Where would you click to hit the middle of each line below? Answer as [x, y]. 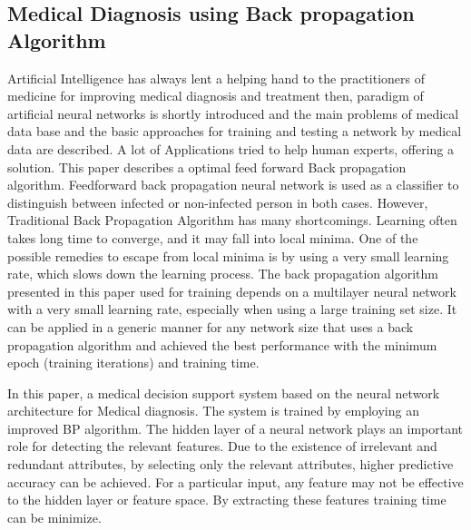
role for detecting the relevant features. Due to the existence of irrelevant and [222, 446]
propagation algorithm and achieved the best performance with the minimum [222, 344]
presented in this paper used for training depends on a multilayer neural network [232, 291]
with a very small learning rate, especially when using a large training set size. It [232, 309]
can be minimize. [54, 517]
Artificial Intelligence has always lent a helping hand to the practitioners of [216, 78]
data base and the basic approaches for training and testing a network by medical [235, 131]
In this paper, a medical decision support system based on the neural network [224, 393]
